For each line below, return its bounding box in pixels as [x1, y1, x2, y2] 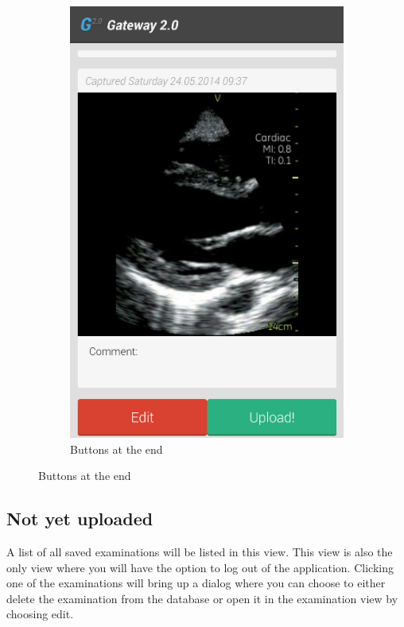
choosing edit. [6, 606, 74, 622]
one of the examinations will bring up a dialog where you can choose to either [6, 575, 386, 591]
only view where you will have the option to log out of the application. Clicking [6, 559, 394, 575]
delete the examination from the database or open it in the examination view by [6, 590, 398, 606]
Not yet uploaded [6, 506, 153, 531]
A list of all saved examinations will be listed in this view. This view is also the [6, 544, 393, 560]
